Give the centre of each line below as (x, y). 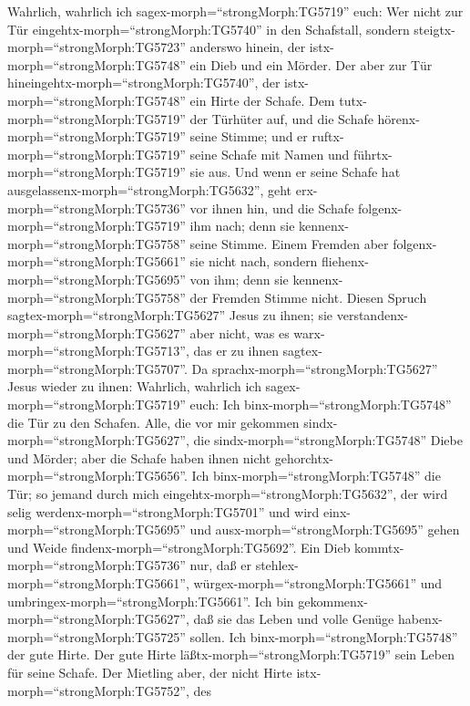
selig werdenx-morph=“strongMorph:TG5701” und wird (163, 511)
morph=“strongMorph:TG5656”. (97, 476)
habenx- (420, 619)
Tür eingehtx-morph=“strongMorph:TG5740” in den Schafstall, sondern (209, 29)
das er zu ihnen (236, 351)
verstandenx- (372, 315)
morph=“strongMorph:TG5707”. (97, 368)
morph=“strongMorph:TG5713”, (98, 351)
